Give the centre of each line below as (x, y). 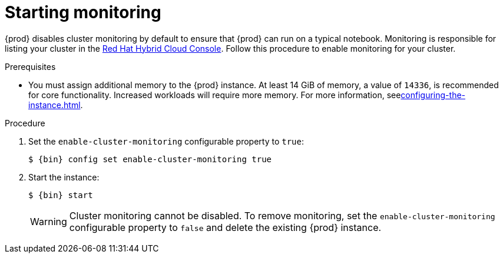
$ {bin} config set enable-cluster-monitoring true (150, 159)
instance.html (54, 105)
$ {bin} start (61, 195)
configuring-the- (433, 95)
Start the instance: (64, 177)
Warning (49, 221)
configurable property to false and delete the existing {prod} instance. (225, 227)
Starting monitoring (83, 12)
